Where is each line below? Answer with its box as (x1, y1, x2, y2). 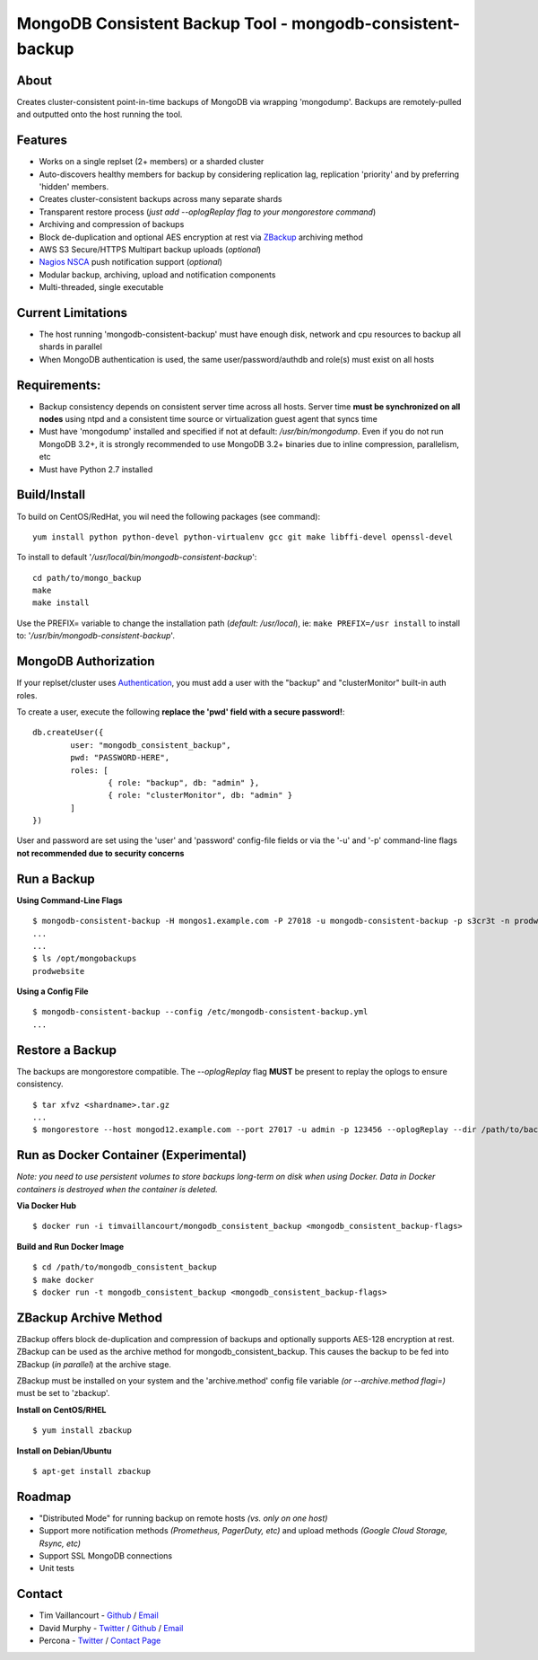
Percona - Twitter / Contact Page (39, 1635, 161, 1647)
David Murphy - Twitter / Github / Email (39, 1622, 184, 1633)
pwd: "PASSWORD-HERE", (70, 752, 170, 763)
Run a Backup (16, 871, 96, 886)
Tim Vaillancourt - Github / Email (39, 1610, 159, 1620)
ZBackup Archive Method (16, 1310, 163, 1325)
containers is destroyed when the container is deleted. (16, 1183, 219, 1194)
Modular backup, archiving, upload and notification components (39, 269, 276, 280)
